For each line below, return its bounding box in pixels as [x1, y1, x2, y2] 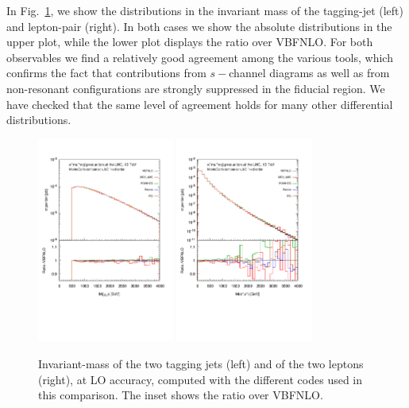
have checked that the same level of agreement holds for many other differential [6, 95, 393, 112]
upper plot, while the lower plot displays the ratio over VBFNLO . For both [6, 33, 373, 50]
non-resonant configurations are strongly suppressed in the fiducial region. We [6, 80, 385, 96]
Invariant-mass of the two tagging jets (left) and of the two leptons [38, 355, 364, 371]
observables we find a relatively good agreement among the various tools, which [6, 49, 393, 65]
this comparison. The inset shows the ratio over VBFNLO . [38, 387, 323, 403]
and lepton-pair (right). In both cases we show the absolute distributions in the [6, 17, 392, 34]
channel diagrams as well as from [229, 64, 390, 81]
